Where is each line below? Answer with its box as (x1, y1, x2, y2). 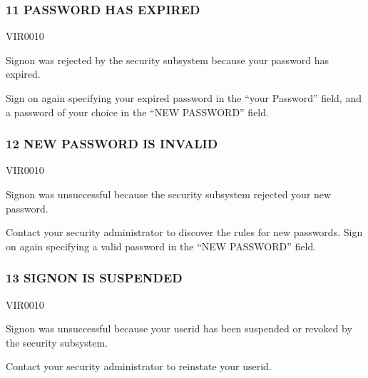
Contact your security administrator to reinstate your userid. (6, 359, 272, 374)
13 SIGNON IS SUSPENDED (6, 269, 183, 287)
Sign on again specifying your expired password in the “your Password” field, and (6, 91, 362, 105)
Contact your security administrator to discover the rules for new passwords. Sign (6, 225, 363, 240)
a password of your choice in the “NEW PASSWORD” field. (6, 104, 269, 119)
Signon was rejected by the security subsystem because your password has (6, 52, 329, 67)
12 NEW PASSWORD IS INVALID (6, 135, 218, 153)
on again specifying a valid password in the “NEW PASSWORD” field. (6, 238, 317, 253)
